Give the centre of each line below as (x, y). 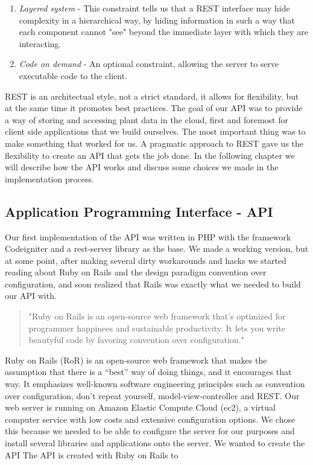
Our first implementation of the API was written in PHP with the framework (148, 236)
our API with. (31, 296)
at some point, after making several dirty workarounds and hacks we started (146, 260)
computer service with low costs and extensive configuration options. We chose (150, 419)
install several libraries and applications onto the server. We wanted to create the (155, 443)
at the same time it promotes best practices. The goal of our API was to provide (154, 108)
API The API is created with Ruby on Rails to (92, 454)
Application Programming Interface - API (139, 211)
